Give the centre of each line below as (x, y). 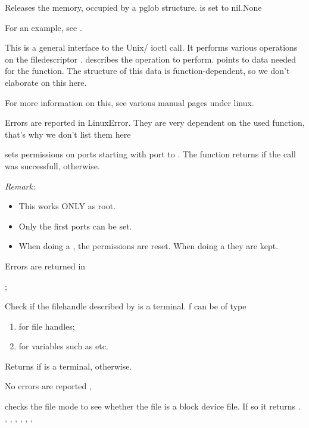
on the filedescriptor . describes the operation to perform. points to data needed (151, 59)
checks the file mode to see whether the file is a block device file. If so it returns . (153, 406)
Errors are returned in (45, 266)
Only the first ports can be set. (75, 226)
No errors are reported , (48, 386)
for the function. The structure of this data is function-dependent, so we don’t (147, 71)
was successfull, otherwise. (52, 165)
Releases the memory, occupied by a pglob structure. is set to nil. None (133, 7)
